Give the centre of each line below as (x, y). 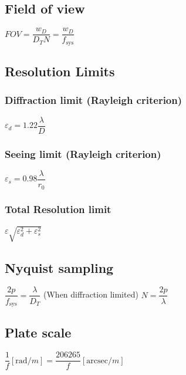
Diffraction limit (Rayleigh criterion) (94, 100)
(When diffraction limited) (91, 294)
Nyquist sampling (59, 267)
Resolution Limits (60, 71)
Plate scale (38, 332)
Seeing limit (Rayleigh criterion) (83, 153)
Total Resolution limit (58, 209)
